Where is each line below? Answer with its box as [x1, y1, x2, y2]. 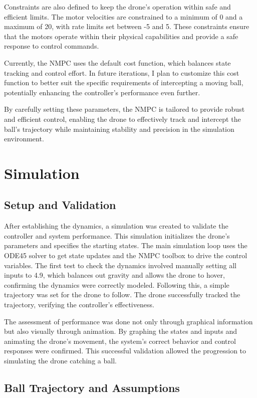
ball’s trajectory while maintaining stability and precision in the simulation [4, 123, 234, 134]
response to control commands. [4, 41, 99, 51]
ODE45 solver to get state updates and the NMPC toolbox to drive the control [4, 250, 247, 261]
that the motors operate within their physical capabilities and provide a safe [4, 31, 238, 41]
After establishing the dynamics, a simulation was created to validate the [4, 221, 228, 231]
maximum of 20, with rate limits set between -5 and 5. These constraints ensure [4, 21, 249, 32]
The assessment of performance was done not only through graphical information [4, 316, 253, 326]
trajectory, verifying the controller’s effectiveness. [4, 299, 154, 310]
